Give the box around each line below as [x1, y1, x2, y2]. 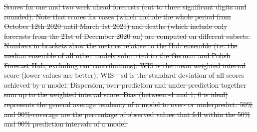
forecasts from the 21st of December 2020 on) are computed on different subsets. [4, 30, 251, 41]
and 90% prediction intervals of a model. [4, 119, 128, 129]
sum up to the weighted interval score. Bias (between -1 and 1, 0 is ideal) [4, 89, 228, 100]
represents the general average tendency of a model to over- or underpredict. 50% [4, 99, 253, 109]
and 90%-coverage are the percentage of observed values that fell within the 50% [4, 109, 251, 119]
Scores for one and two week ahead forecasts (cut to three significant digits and [4, 1, 247, 11]
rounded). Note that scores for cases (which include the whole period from [4, 11, 231, 21]
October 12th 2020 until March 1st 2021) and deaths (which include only [4, 21, 228, 31]
